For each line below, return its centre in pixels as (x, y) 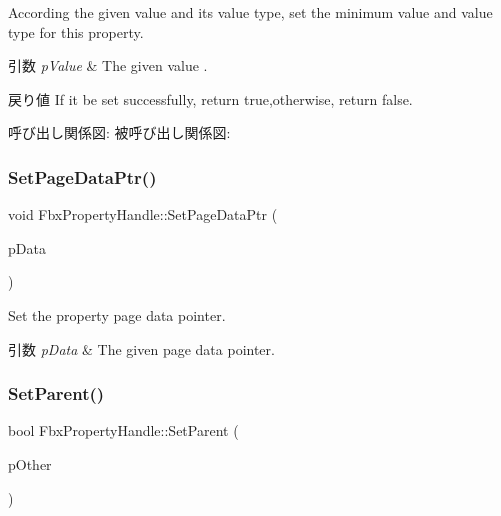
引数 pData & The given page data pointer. (141, 348)
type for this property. (76, 31)
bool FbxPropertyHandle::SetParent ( (123, 430)
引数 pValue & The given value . (108, 65)
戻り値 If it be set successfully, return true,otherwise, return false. (210, 98)
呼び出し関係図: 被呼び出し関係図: (119, 132)
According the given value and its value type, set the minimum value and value (250, 12)
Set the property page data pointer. (117, 314)
